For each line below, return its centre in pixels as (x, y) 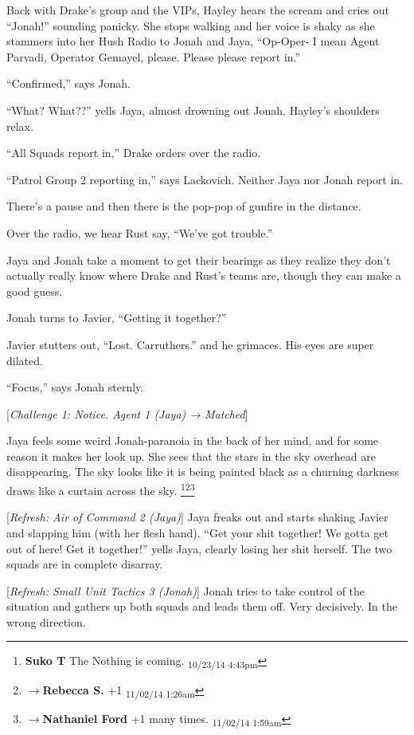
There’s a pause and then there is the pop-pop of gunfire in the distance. (184, 206)
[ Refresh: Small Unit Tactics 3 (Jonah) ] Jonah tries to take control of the (186, 590)
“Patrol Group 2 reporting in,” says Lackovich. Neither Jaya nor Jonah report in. (205, 179)
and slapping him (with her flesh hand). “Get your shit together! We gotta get (197, 532)
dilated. (25, 360)
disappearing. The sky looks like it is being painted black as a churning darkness (203, 472)
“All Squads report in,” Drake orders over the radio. (134, 153)
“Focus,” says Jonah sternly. (75, 387)
